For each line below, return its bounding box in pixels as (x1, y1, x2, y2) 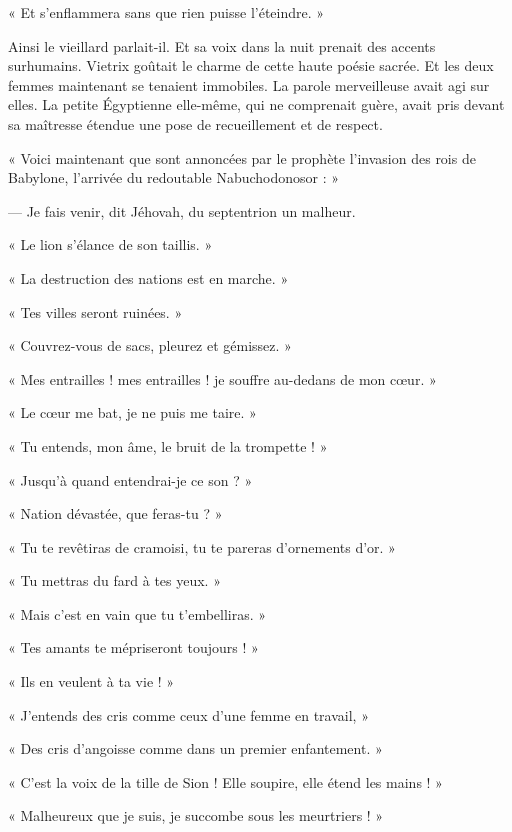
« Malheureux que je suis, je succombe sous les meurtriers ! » (8, 805, 384, 826)
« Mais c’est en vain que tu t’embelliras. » (8, 603, 267, 624)
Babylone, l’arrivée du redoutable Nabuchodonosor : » (8, 167, 340, 188)
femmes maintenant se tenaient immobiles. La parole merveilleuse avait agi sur (8, 74, 490, 95)
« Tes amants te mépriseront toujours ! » (8, 637, 259, 658)
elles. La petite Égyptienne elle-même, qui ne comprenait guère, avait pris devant (8, 94, 505, 115)
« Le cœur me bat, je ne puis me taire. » (8, 402, 257, 423)
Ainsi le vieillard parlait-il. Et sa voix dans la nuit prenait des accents (8, 35, 436, 56)
